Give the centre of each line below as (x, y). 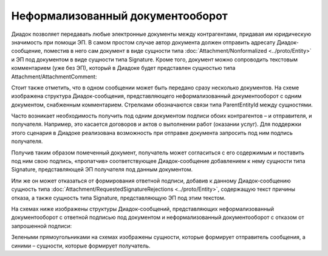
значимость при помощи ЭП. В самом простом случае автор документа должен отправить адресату (143, 42)
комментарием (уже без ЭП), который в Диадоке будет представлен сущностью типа (123, 68)
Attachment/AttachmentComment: (54, 77)
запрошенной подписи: (42, 226)
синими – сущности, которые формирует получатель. (81, 246)
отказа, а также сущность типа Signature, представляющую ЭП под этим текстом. (118, 198)
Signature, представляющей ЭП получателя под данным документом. (102, 170)
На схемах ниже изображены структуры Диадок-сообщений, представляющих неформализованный (143, 209)
